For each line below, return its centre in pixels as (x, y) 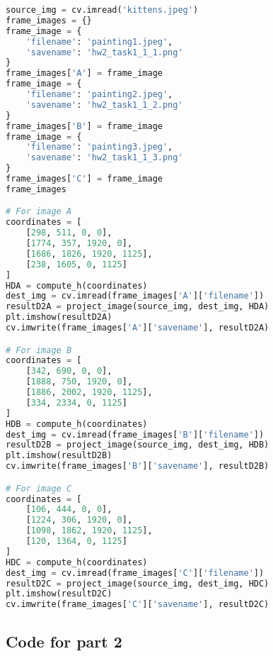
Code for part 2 (64, 641)
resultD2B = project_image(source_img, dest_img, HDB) (138, 445)
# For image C (39, 488)
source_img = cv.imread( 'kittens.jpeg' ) (102, 10)
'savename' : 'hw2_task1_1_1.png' (104, 52)
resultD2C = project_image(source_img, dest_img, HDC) (138, 583)
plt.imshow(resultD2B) (59, 456)
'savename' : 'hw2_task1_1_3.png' (104, 158)
